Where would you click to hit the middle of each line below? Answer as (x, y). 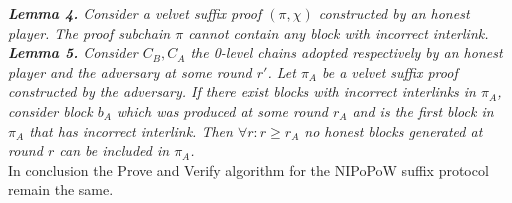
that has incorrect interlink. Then (131, 130)
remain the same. (61, 189)
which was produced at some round (222, 110)
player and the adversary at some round (130, 71)
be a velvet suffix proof (390, 71)
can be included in (114, 150)
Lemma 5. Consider (73, 52)
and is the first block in (423, 110)
